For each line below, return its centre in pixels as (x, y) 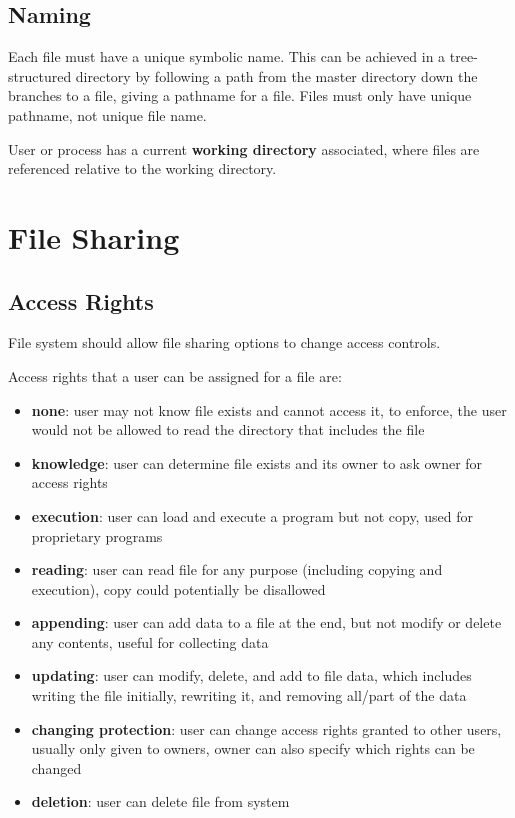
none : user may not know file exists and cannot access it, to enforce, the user (269, 409)
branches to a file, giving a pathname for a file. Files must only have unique (240, 95)
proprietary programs (97, 535)
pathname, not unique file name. (107, 114)
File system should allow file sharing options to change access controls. (224, 342)
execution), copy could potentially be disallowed (178, 588)
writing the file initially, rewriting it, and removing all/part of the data (249, 695)
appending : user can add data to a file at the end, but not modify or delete (266, 622)
